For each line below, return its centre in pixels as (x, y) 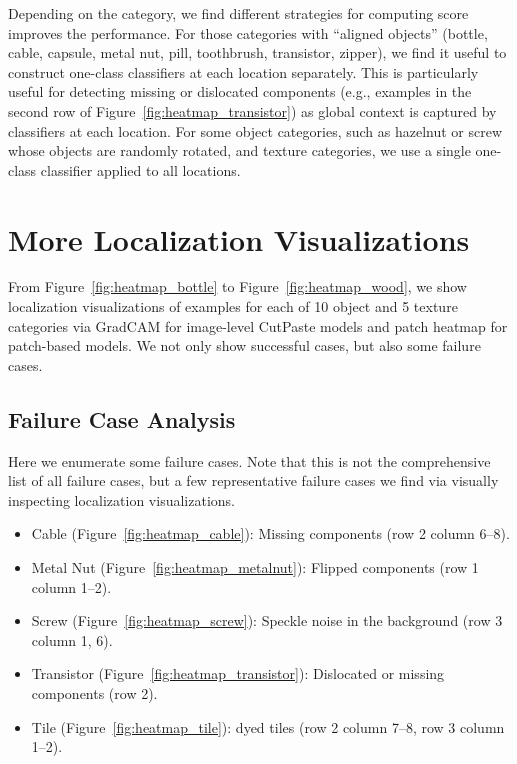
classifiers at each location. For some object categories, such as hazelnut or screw (255, 130)
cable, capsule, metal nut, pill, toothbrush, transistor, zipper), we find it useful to (257, 52)
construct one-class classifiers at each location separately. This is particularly (243, 71)
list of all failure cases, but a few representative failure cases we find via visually (253, 480)
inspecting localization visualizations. (121, 499)
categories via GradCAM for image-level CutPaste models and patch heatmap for (258, 325)
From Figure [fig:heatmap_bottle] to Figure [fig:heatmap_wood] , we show (237, 286)
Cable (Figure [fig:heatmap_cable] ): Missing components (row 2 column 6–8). (270, 533)
